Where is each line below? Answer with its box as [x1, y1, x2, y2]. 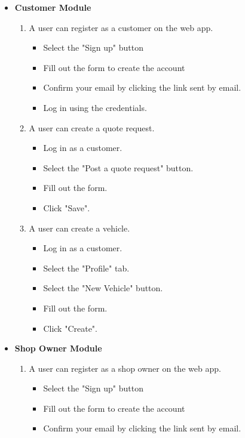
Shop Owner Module [14, 342, 102, 354]
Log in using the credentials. [43, 101, 147, 113]
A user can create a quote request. [29, 121, 155, 134]
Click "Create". [43, 322, 97, 334]
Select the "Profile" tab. [43, 261, 130, 274]
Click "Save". [43, 201, 90, 214]
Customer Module [14, 1, 91, 13]
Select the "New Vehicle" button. [43, 282, 163, 294]
